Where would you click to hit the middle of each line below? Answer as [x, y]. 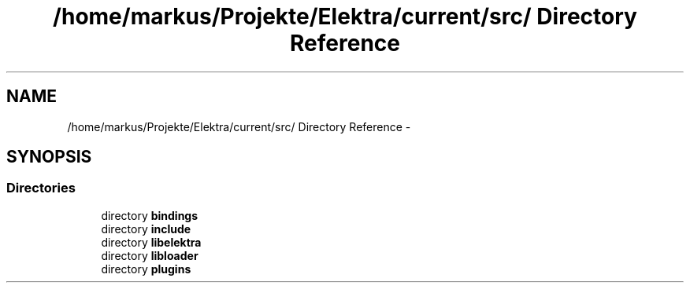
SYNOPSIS [49, 157]
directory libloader [150, 255]
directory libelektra [151, 242]
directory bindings [150, 215]
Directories [41, 188]
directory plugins [146, 269]
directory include [146, 229]
